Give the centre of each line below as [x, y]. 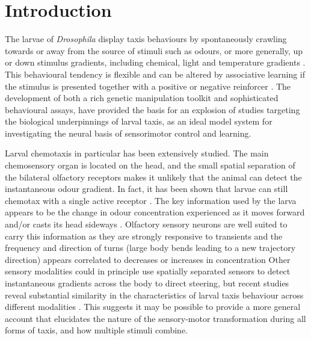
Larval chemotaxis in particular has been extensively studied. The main [137, 153]
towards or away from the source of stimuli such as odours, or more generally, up [154, 50]
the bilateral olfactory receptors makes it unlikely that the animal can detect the [153, 177]
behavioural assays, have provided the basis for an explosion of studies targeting [152, 109]
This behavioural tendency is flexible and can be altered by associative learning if [155, 74]
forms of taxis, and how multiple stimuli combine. [96, 330]
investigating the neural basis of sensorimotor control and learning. [128, 133]
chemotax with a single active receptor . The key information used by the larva [151, 200]
